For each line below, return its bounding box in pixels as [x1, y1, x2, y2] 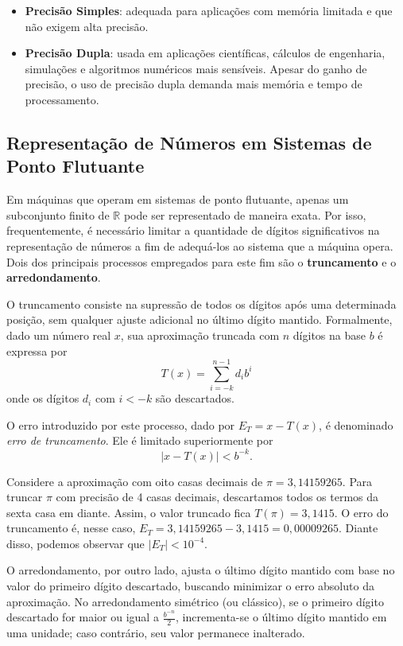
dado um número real [6, 326, 111, 343]
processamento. [25, 91, 99, 107]
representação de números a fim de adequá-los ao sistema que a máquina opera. [6, 237, 393, 254]
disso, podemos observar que [6, 535, 145, 551]
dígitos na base [293, 326, 366, 343]
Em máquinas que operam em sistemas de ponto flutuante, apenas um [6, 191, 349, 208]
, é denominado [319, 416, 393, 433]
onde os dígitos [6, 390, 79, 407]
